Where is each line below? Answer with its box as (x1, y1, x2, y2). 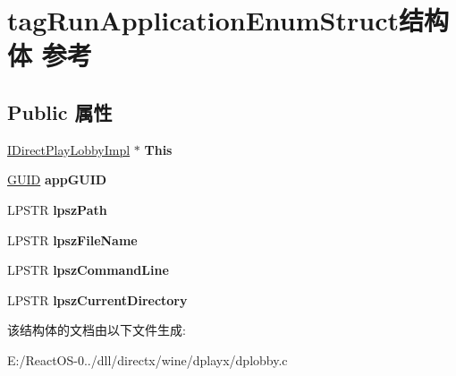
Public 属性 (7, 98, 113, 125)
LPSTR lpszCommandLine (7, 261, 169, 279)
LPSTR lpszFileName (7, 230, 138, 249)
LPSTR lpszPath (7, 200, 107, 218)
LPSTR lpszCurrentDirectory (7, 290, 188, 309)
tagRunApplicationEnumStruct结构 (7, 2, 449, 38)
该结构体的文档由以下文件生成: (7, 320, 186, 339)
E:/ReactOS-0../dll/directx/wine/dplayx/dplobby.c (7, 350, 288, 369)
